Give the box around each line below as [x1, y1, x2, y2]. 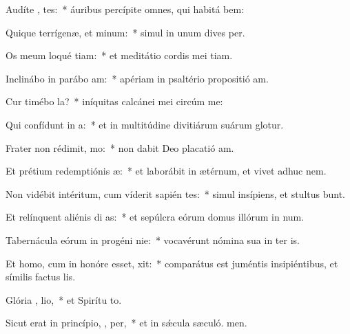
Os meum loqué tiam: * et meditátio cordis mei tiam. [6, 48, 233, 63]
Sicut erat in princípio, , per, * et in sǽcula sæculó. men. [6, 315, 247, 330]
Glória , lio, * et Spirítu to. [6, 292, 122, 307]
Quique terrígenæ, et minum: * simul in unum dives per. [6, 25, 245, 39]
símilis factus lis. [6, 269, 76, 284]
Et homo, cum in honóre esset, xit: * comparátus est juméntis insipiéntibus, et [6, 256, 338, 270]
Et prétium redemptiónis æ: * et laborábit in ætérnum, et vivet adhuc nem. [6, 164, 327, 178]
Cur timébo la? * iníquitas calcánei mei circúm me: [6, 94, 223, 109]
